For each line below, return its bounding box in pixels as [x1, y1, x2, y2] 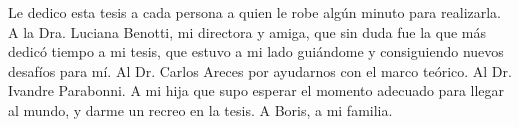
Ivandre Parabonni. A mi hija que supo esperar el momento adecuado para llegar [8, 80, 505, 101]
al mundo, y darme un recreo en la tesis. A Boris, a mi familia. [8, 99, 393, 120]
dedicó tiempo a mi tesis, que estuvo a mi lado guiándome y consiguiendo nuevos [8, 41, 504, 62]
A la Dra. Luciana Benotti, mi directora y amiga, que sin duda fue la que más [8, 21, 487, 42]
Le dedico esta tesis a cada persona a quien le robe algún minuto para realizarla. [8, 2, 502, 22]
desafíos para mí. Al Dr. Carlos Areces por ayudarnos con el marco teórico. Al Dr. [8, 60, 512, 81]
